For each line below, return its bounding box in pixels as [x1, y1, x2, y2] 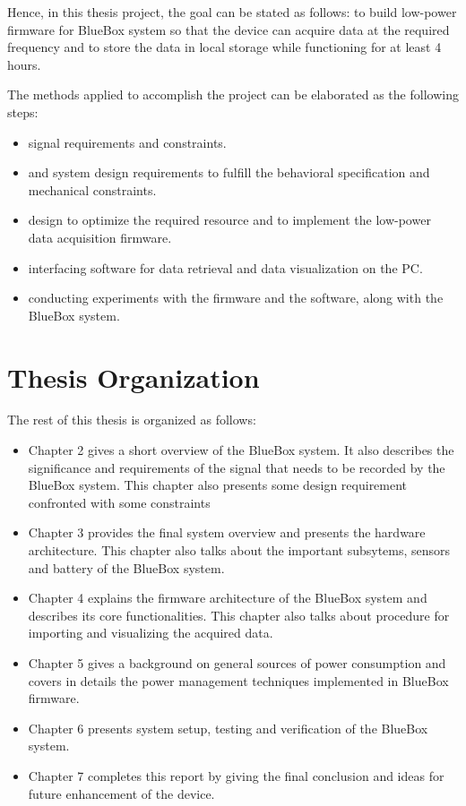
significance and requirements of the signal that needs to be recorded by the [28, 458, 445, 476]
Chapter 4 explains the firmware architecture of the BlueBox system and [28, 588, 427, 607]
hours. [7, 55, 41, 73]
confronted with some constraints [28, 493, 211, 511]
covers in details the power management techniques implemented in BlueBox [28, 671, 449, 690]
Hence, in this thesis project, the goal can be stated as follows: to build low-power [7, 3, 457, 21]
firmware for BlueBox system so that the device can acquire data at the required [7, 20, 450, 39]
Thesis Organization [7, 358, 260, 395]
